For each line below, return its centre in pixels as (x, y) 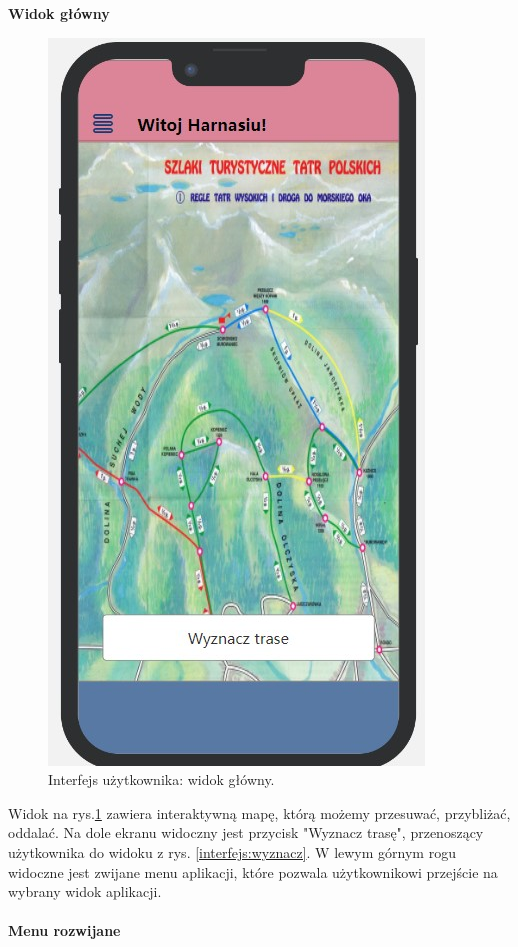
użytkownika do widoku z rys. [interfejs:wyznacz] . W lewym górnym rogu (232, 851)
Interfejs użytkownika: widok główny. (161, 779)
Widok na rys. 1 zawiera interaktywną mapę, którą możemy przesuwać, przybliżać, (259, 812)
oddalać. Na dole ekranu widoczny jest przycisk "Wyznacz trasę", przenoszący (246, 832)
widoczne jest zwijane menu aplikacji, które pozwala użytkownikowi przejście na (253, 871)
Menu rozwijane (64, 930)
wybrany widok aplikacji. (85, 891)
